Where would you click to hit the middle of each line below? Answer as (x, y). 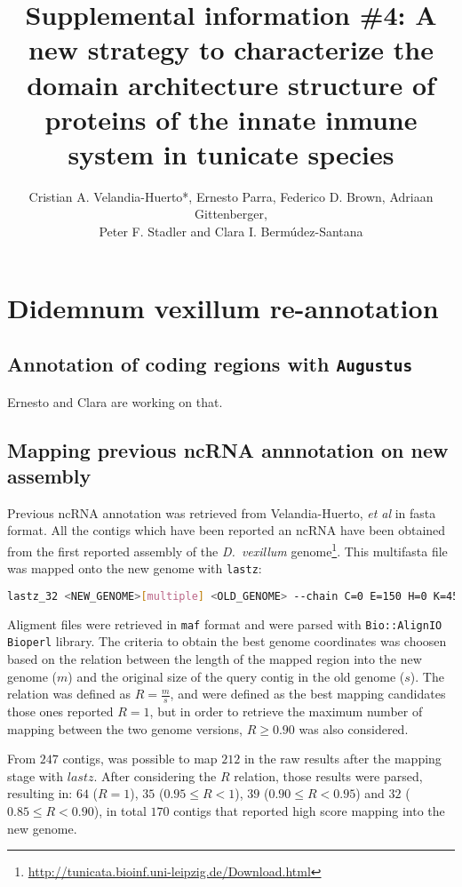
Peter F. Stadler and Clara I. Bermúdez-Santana (231, 232)
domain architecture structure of (231, 84)
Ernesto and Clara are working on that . (115, 401)
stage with (36, 775)
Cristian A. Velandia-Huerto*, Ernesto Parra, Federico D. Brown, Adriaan (231, 196)
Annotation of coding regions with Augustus (210, 364)
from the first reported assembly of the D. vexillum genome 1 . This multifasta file (227, 550)
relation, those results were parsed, (328, 775)
